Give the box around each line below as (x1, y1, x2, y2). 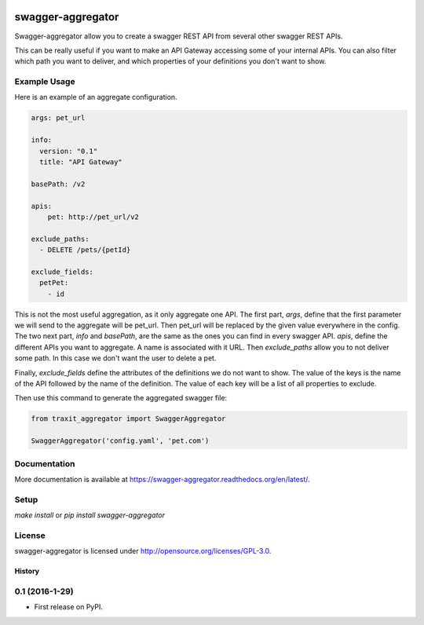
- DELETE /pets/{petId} (39, 246, 131, 254)
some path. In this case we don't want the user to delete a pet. (14, 353, 217, 363)
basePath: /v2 (31, 179, 86, 188)
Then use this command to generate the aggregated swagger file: (14, 393, 228, 403)
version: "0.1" (39, 146, 98, 155)
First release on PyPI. (34, 602, 104, 612)
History (14, 566, 40, 576)
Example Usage (14, 76, 75, 87)
